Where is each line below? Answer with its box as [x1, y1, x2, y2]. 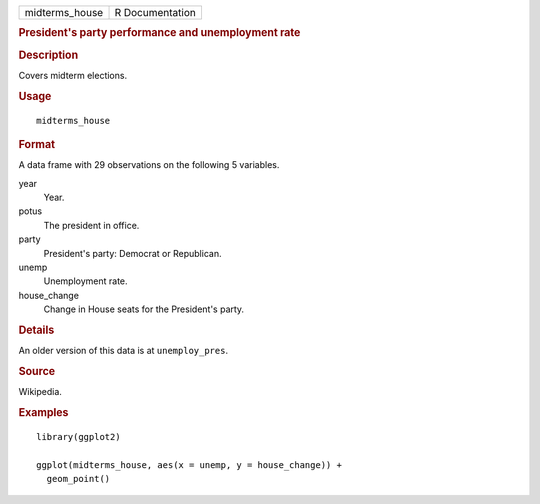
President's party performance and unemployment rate [18, 26, 301, 40]
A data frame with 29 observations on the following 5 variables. [18, 159, 280, 171]
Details [18, 323, 55, 337]
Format [18, 137, 55, 151]
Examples [18, 406, 69, 420]
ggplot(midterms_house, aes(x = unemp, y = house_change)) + [36, 459, 342, 470]
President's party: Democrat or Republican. [43, 247, 222, 259]
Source [18, 364, 56, 378]
